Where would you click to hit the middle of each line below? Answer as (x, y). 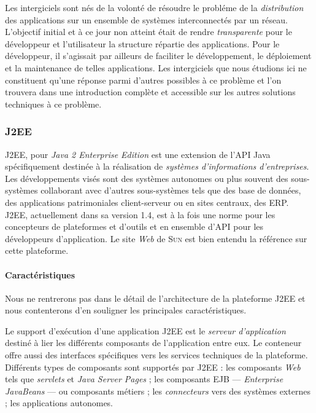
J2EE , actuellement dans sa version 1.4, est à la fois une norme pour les (140, 214)
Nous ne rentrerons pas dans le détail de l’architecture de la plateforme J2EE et (155, 298)
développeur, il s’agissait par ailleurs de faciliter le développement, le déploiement (158, 56)
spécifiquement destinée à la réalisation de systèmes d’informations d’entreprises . (157, 166)
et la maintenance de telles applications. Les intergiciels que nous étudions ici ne (156, 67)
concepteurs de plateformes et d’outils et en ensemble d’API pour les (134, 226)
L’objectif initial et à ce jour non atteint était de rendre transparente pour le (148, 32)
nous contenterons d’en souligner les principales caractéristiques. (126, 310)
